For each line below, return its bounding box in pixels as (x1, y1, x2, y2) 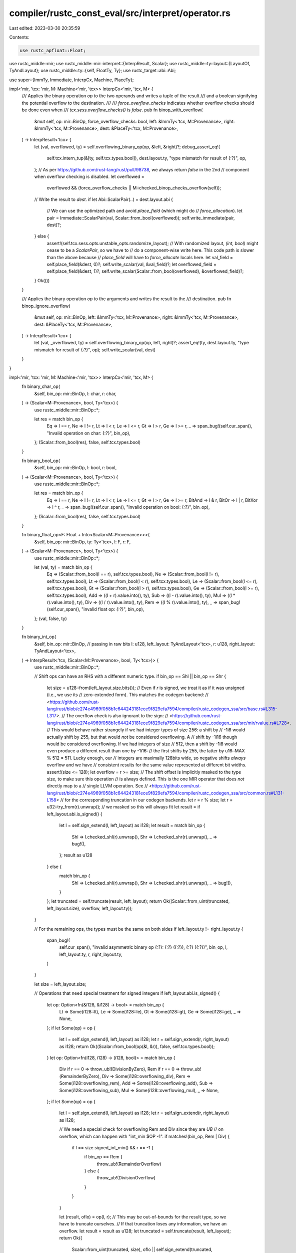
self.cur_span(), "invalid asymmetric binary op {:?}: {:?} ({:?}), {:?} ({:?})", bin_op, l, (59, 944, 228, 950)
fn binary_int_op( (21, 634, 56, 640)
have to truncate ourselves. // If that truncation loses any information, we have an (59, 1221, 227, 1227)
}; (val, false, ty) (34, 615, 67, 621)
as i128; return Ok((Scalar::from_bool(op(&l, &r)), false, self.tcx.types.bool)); (59, 1043, 215, 1050)
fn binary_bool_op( (21, 458, 60, 464)
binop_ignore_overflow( (21, 303, 70, 309)
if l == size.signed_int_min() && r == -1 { (71, 1144, 153, 1150)
